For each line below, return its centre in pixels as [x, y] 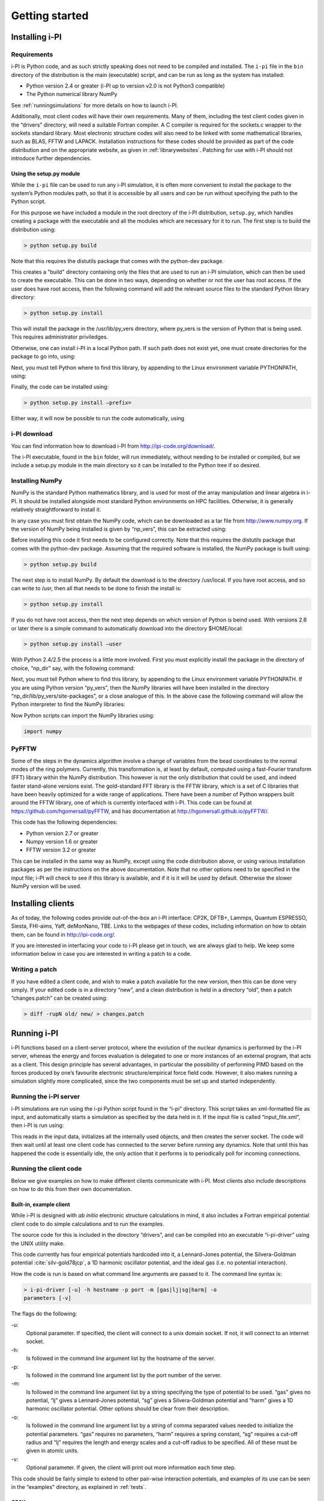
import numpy [43, 731]
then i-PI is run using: [37, 1125]
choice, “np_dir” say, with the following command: [73, 668]
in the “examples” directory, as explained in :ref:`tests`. [79, 1487]
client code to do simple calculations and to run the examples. [88, 1224]
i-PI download [32, 434]
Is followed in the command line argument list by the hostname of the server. [121, 1358]
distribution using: [34, 229]
